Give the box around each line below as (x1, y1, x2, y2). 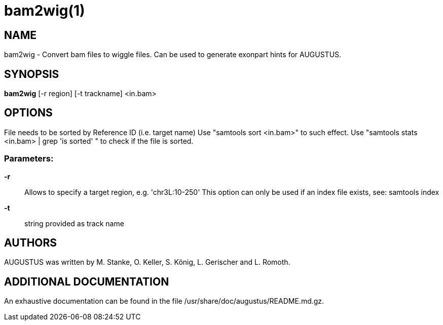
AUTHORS (4, 236, 57, 250)
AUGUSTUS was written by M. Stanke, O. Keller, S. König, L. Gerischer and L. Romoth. (4, 258, 290, 267)
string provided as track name (24, 219, 124, 228)
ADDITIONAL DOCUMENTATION (4, 275, 169, 288)
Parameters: (4, 153, 54, 164)
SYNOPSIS (4, 67, 59, 80)
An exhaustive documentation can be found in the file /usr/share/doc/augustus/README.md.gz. (4, 297, 324, 306)
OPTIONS (4, 106, 53, 119)
